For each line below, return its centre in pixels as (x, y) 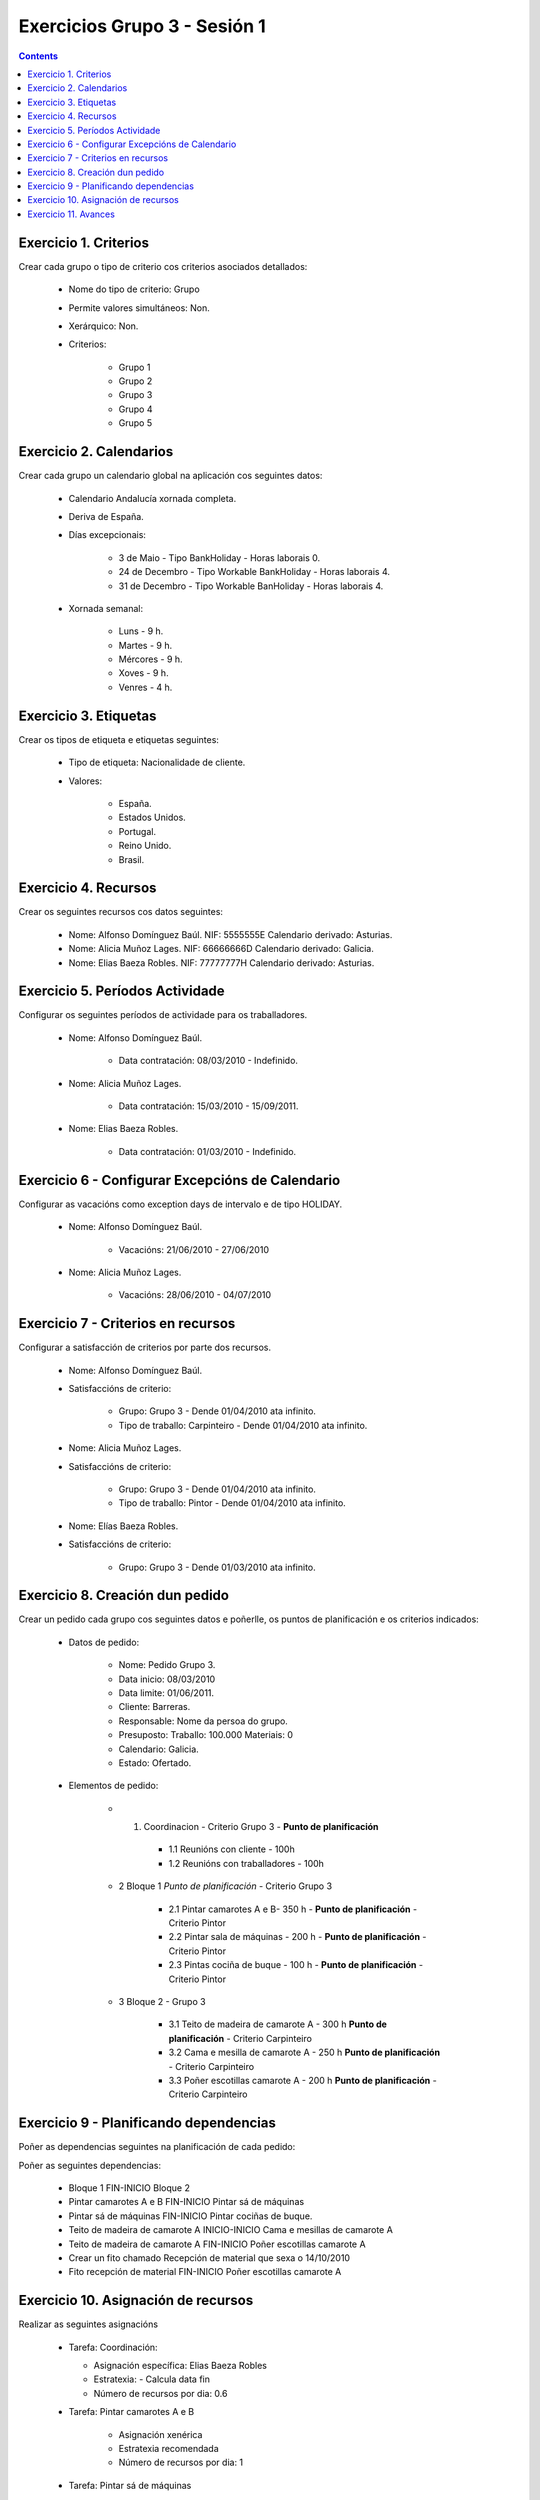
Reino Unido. (145, 846)
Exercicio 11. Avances (71, 214)
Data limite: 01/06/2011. (166, 1692)
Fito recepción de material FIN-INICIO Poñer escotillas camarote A (205, 2272)
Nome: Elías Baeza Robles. (123, 1526)
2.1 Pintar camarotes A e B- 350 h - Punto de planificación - (293, 1909)
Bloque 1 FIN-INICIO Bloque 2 (129, 2188)
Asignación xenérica (160, 2434)
